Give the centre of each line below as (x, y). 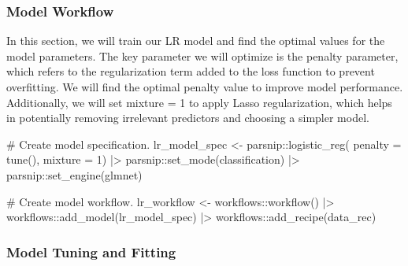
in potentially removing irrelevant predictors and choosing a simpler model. (188, 118)
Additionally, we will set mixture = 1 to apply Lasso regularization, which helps (199, 102)
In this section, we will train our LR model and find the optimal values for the (196, 41)
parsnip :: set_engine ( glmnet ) (74, 174)
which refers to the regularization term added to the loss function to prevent (191, 71)
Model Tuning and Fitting (91, 251)
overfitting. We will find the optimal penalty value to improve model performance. (205, 87)
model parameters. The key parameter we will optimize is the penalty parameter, (202, 55)
